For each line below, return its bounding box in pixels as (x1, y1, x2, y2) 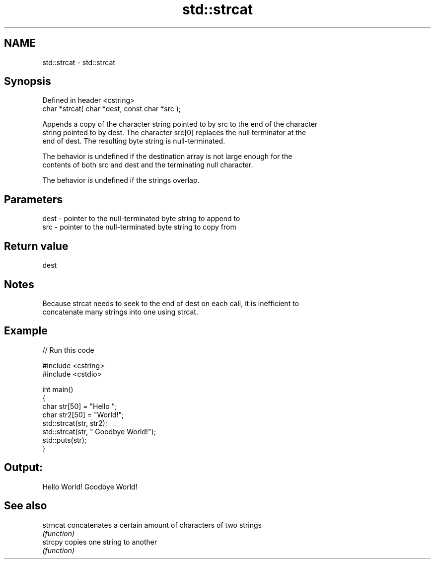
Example (4, 324, 48, 337)
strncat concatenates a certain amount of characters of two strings (42, 520, 262, 529)
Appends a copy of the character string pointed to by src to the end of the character (42, 120, 318, 129)
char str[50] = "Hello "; (42, 402, 117, 410)
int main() (42, 385, 73, 394)
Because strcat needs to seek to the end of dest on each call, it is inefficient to (42, 299, 299, 308)
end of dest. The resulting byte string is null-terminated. (42, 137, 225, 146)
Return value (4, 240, 69, 252)
